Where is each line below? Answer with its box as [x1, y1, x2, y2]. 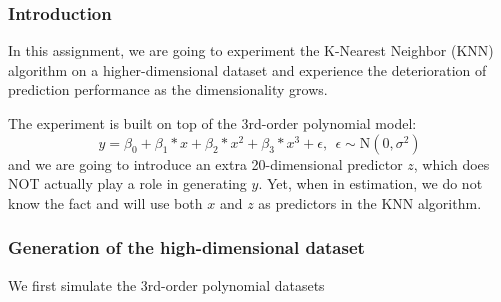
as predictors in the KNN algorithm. [258, 192, 482, 213]
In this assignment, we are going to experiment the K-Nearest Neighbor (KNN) [8, 40, 494, 61]
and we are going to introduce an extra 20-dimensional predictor [8, 153, 403, 174]
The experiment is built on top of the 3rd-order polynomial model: [8, 113, 417, 133]
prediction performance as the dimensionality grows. [8, 79, 328, 100]
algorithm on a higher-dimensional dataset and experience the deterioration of [8, 59, 487, 80]
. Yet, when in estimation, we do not [258, 173, 483, 194]
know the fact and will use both [8, 192, 203, 213]
